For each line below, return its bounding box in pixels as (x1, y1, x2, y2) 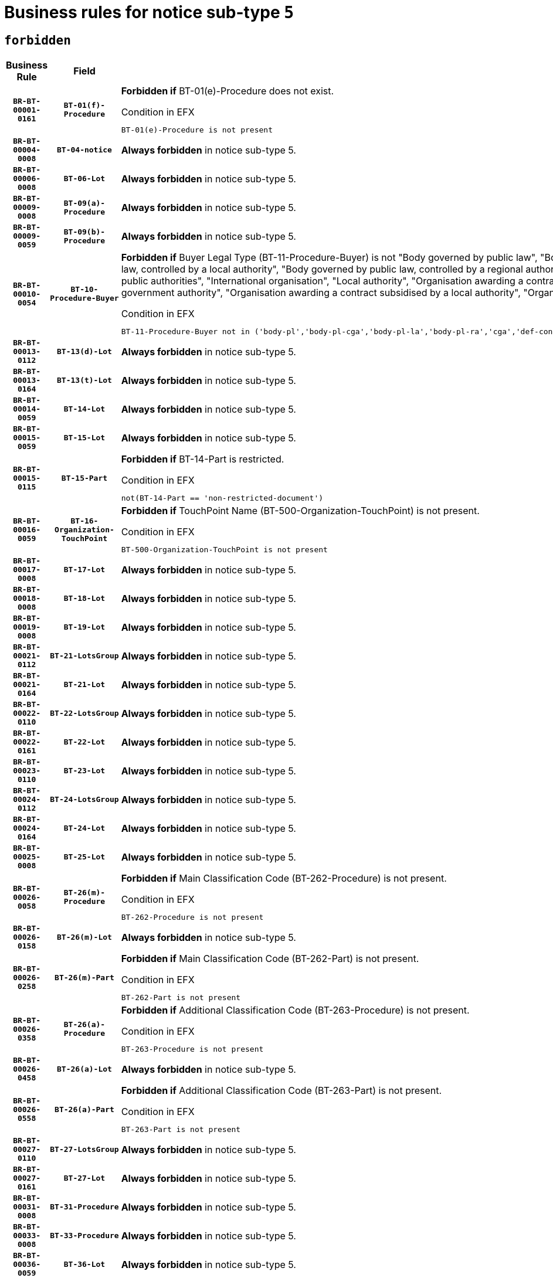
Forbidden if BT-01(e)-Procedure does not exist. (121, 85, 334, 97)
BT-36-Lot (63, 1260, 106, 1269)
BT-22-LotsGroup (50, 709, 119, 718)
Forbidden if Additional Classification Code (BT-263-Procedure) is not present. (121, 1004, 470, 1017)
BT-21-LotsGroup (50, 651, 119, 661)
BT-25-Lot (63, 852, 106, 862)
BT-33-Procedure (50, 1231, 119, 1240)
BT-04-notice (57, 145, 112, 155)
